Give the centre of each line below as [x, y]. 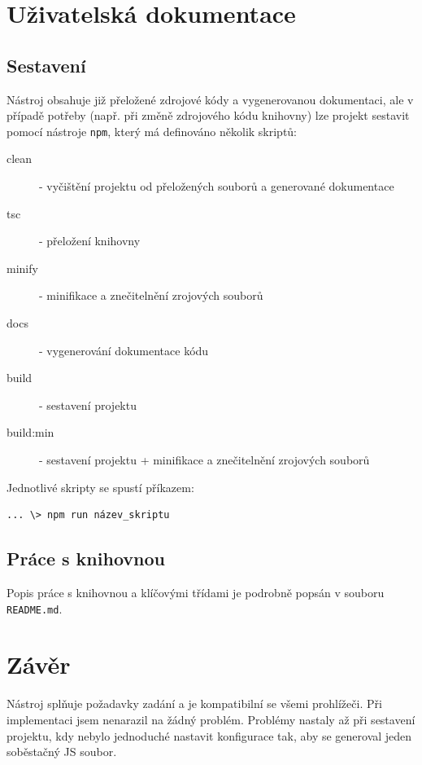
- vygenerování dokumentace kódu [124, 350]
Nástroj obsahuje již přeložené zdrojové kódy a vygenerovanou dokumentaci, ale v [210, 99]
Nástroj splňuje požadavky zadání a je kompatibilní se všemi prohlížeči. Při [194, 703]
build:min [30, 432]
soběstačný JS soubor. [62, 752]
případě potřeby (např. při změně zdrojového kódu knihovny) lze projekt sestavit [208, 115]
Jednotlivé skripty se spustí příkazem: [100, 487]
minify [22, 268]
